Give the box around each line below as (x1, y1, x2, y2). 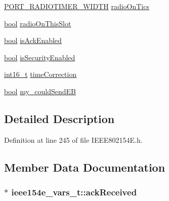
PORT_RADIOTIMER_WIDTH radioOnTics (4, 1, 149, 11)
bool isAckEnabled (4, 35, 62, 46)
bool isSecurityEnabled (4, 52, 75, 62)
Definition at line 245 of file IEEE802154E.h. (4, 134, 143, 145)
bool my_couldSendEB (4, 86, 76, 96)
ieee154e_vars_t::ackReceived (11, 186, 137, 198)
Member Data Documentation (4, 159, 165, 175)
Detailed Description (4, 110, 115, 126)
